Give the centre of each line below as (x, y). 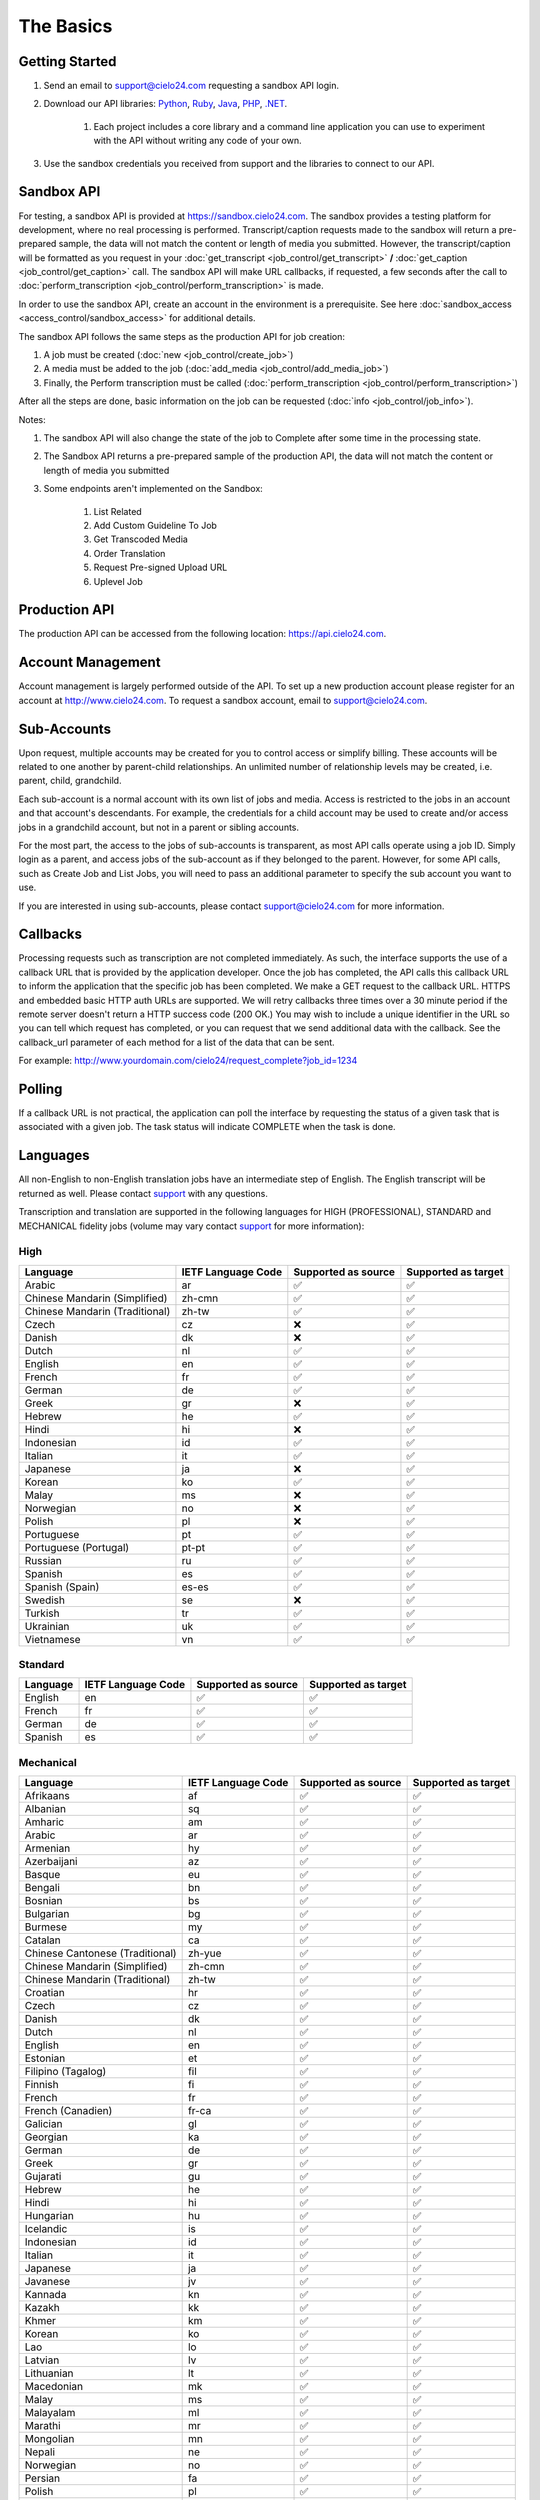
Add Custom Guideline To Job (155, 525)
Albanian (45, 1809)
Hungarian (49, 2216)
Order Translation (129, 553)
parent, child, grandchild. (70, 781)
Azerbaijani (51, 1862)
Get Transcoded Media (141, 539)
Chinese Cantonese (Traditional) (100, 1953)
